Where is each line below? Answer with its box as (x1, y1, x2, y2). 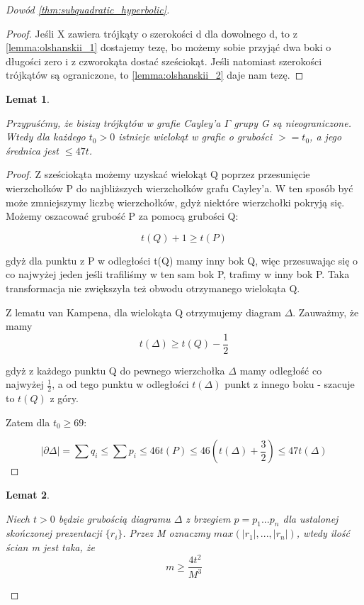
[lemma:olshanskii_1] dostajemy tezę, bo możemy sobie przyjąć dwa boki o (6, 40, 331, 55)
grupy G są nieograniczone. (234, 115, 351, 130)
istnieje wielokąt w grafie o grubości (118, 129, 273, 144)
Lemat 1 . (6, 91, 50, 106)
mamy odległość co (239, 362, 322, 377)
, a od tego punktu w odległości (52, 377, 189, 392)
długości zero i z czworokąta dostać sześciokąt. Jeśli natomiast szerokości (6, 53, 322, 68)
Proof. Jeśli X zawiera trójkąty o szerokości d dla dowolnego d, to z (6, 26, 297, 40)
